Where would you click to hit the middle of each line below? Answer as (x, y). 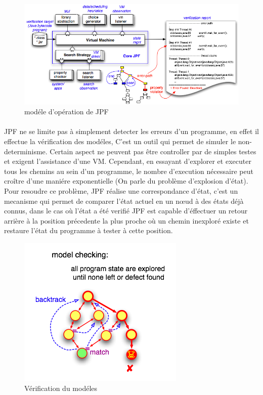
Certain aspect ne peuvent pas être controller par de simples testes (153, 151)
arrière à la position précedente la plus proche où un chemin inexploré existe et (126, 220)
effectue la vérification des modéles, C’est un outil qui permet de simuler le (120, 141)
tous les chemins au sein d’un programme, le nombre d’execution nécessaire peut (129, 171)
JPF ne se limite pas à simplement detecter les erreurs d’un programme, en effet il (131, 131)
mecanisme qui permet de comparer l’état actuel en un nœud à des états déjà (124, 201)
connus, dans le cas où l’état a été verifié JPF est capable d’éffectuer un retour (126, 211)
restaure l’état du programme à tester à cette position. (89, 230)
